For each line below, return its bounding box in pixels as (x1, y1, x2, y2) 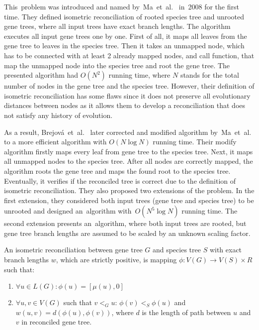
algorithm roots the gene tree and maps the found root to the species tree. (4, 165, 231, 176)
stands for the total (180, 70, 239, 80)
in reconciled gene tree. (21, 317, 92, 327)
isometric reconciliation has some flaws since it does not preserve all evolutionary (4, 90, 251, 101)
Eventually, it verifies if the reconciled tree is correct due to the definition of (4, 175, 236, 186)
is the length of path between (142, 307, 231, 317)
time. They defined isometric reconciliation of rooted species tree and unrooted (4, 11, 245, 21)
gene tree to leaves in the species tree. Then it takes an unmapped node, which (4, 40, 245, 51)
